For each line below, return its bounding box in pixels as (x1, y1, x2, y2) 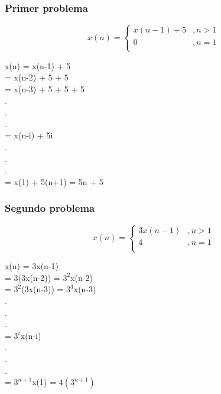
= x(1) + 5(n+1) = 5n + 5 (5, 175, 103, 188)
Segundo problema (5, 201, 95, 215)
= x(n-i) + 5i (5, 129, 53, 141)
